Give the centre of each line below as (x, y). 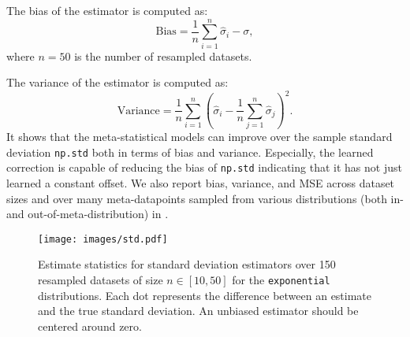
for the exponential (281, 280)
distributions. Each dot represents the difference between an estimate (205, 295)
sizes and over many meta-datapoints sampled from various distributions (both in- (205, 198)
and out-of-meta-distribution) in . (88, 214)
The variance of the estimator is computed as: (117, 82)
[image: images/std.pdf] (103, 239)
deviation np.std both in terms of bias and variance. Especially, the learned (190, 152)
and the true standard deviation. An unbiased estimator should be (198, 311)
